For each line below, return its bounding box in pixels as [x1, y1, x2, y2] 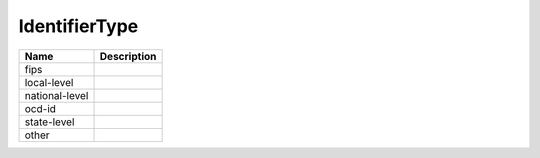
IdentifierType [18, 15, 139, 37]
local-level [24, 75, 74, 89]
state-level [24, 115, 75, 129]
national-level [24, 88, 89, 102]
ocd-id [24, 101, 57, 115]
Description [99, 49, 157, 63]
